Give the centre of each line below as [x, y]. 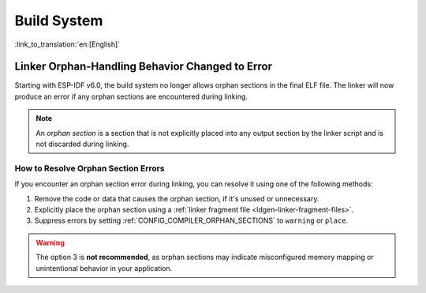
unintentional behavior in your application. [104, 268]
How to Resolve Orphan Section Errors [90, 168]
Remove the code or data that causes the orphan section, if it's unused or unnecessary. [177, 198]
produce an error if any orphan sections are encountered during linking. [131, 96]
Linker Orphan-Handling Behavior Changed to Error [143, 67]
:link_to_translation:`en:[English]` [67, 44]
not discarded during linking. [82, 144]
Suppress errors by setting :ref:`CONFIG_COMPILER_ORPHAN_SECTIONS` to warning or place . [191, 220]
